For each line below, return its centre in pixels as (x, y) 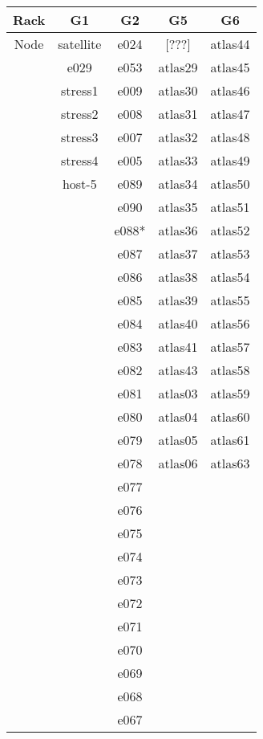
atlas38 (178, 277)
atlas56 (230, 323)
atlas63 (230, 463)
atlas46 (230, 90)
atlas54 (230, 277)
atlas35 (178, 207)
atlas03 (178, 393)
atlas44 (230, 44)
